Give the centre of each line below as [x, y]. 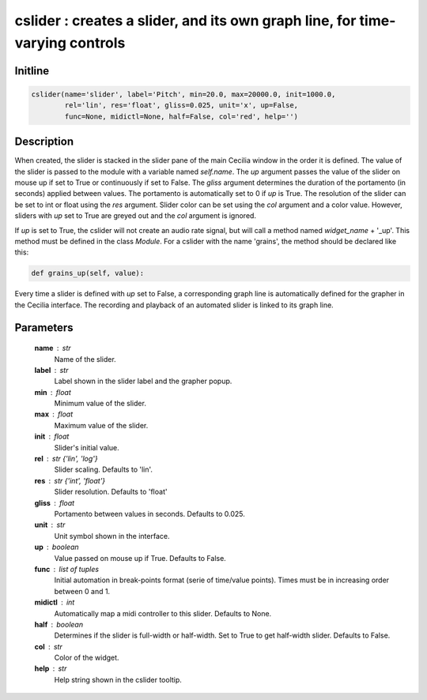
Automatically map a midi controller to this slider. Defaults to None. [163, 613]
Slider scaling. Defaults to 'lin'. [104, 469]
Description [44, 142]
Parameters [44, 327]
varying [41, 43]
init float [52, 437]
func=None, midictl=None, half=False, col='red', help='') [181, 116]
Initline [32, 71]
